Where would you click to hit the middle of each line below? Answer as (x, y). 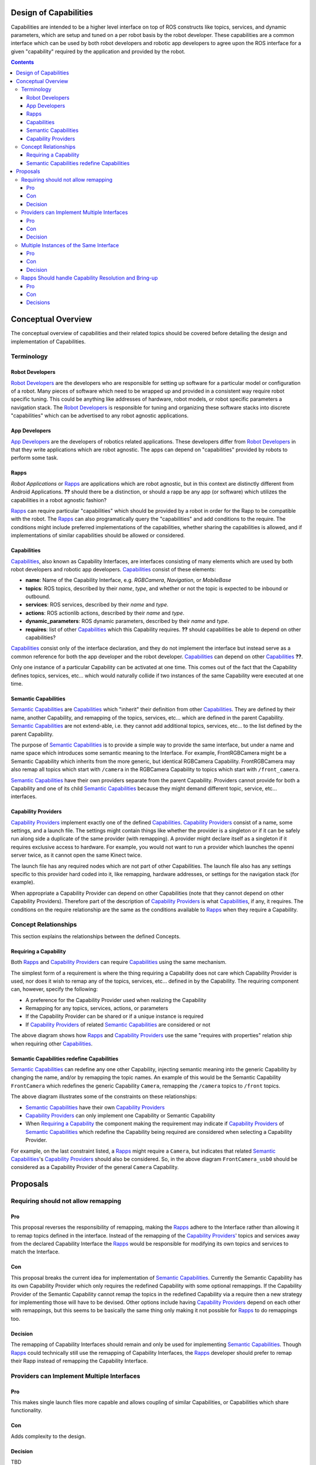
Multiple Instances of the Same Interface (70, 245)
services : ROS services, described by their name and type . (97, 605)
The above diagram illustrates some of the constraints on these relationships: (104, 1096)
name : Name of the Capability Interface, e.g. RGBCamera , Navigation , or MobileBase (128, 580)
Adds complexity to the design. (48, 1436)
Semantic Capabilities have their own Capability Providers (95, 1107)
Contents (23, 62)
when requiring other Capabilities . (52, 1044)
